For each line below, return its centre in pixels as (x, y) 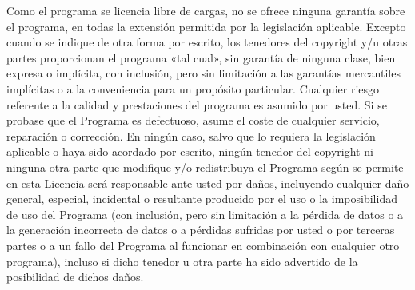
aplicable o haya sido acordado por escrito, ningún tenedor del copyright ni (190, 151)
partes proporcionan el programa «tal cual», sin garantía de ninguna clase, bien (201, 57)
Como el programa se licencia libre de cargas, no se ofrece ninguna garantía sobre (206, 10)
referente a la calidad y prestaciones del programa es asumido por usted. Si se (197, 104)
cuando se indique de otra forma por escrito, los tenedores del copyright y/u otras (207, 42)
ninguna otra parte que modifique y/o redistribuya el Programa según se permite (205, 167)
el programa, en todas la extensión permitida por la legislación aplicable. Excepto (206, 26)
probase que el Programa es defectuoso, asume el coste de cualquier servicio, (193, 120)
